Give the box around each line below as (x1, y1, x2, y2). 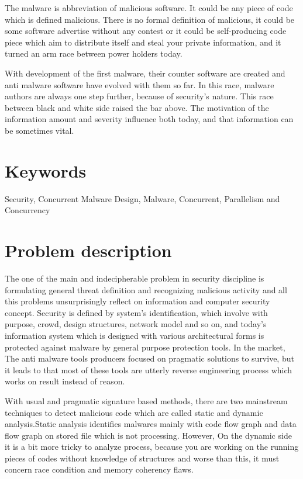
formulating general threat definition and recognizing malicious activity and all (5, 283, 287, 296)
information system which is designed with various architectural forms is (5, 329, 264, 341)
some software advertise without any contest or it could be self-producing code (5, 25, 287, 37)
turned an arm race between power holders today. (5, 47, 183, 60)
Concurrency (5, 204, 50, 216)
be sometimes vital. (5, 124, 74, 136)
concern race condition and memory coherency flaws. (5, 463, 194, 475)
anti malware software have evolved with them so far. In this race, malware (5, 78, 274, 91)
